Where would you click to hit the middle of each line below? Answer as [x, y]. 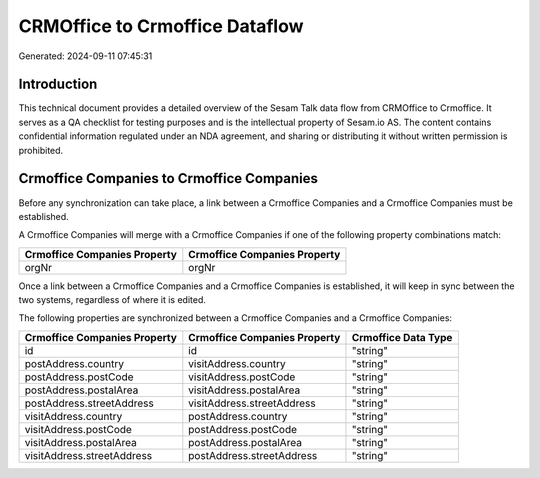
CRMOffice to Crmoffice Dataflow [161, 26]
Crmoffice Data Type [402, 337]
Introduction [58, 84]
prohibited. [41, 150]
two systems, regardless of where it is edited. [112, 300]
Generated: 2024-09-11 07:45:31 [85, 56]
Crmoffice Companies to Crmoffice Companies [168, 178]
